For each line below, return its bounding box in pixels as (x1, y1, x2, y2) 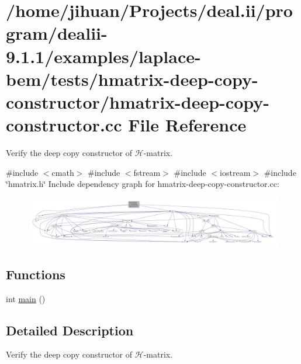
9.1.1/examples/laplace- (6, 44, 201, 68)
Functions (6, 265, 65, 283)
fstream (133, 166, 161, 178)
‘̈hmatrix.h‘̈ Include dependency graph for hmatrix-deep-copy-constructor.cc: (6, 178, 279, 190)
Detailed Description (6, 321, 134, 339)
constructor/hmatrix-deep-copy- (6, 89, 269, 113)
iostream (220, 166, 251, 178)
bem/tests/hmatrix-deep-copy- (6, 67, 258, 91)
